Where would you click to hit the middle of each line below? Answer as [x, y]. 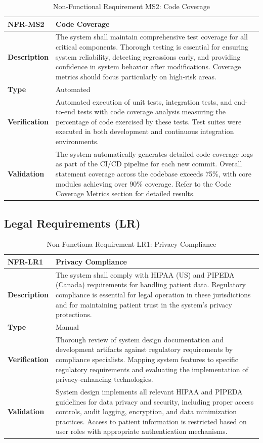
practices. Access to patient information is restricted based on [151, 421]
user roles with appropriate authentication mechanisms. [142, 431]
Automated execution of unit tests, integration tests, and [144, 101]
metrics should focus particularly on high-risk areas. [136, 76]
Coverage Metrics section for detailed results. [125, 193]
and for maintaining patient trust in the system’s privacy [144, 304]
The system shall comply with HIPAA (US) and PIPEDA [145, 274]
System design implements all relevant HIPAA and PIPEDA [149, 392]
